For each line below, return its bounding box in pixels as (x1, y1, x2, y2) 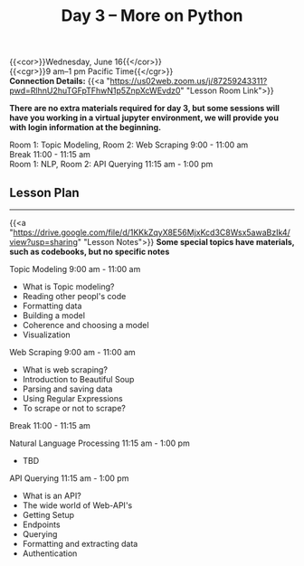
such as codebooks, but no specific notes (9, 246, 170, 257)
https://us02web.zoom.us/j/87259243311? (109, 76, 268, 87)
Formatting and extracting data (22, 539, 138, 549)
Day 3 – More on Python (61, 5, 243, 26)
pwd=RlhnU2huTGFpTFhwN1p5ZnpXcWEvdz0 (9, 85, 181, 96)
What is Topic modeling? (22, 281, 115, 292)
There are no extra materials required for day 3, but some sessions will (9, 103, 280, 114)
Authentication (22, 548, 78, 559)
